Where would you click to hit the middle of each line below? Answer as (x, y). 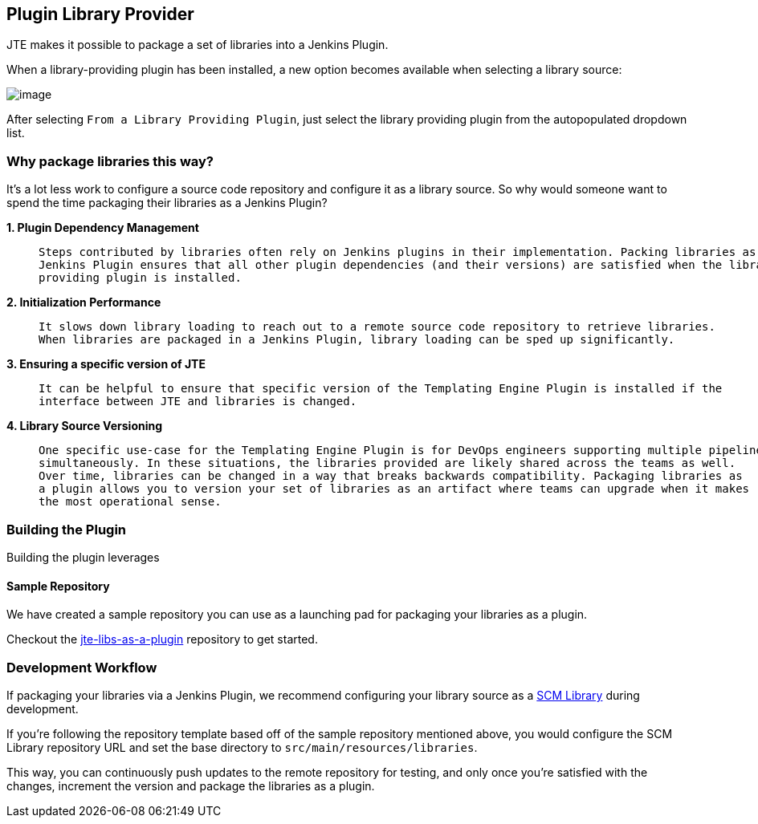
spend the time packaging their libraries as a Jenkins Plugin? (167, 203)
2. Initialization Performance (84, 302)
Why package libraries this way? (110, 161)
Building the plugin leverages (83, 557)
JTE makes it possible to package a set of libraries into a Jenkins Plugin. (198, 45)
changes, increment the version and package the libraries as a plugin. (191, 785)
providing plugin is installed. (140, 278)
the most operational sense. (130, 502)
